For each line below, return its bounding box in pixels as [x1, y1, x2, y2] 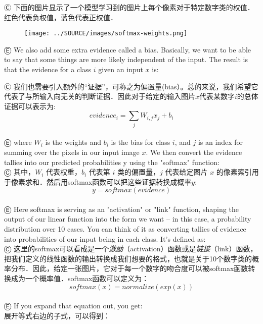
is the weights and [45, 137, 102, 147]
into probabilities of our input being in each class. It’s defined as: [4, 233, 206, 244]
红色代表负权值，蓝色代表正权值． [4, 12, 117, 22]
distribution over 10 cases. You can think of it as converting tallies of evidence [4, 224, 246, 234]
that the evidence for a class [4, 64, 92, 75]
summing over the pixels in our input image [4, 146, 140, 157]
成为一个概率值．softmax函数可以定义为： [11, 273, 149, 284]
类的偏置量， [117, 167, 160, 177]
